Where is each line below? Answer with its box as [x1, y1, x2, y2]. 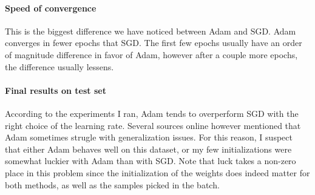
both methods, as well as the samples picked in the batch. [5, 178, 220, 191]
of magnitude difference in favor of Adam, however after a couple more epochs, [5, 48, 298, 61]
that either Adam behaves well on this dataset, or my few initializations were [5, 142, 292, 155]
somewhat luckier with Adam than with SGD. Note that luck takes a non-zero [5, 154, 296, 167]
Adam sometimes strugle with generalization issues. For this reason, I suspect [5, 131, 293, 144]
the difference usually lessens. [5, 60, 114, 73]
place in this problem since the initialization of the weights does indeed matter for [5, 166, 310, 179]
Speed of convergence [5, 1, 97, 14]
